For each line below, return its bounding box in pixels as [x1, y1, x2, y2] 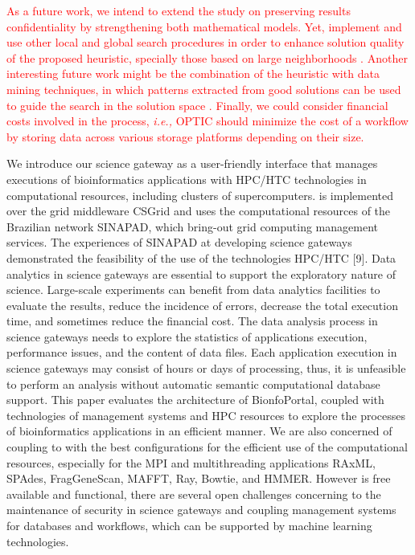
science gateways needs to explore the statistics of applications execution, [6, 328, 368, 345]
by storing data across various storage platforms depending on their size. [6, 128, 364, 145]
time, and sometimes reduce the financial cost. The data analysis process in [6, 312, 378, 329]
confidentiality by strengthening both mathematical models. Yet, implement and [6, 18, 402, 35]
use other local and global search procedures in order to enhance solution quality [6, 34, 405, 51]
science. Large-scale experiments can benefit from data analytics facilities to [6, 281, 380, 298]
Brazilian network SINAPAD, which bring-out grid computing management [6, 218, 378, 235]
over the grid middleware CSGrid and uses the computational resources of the [6, 202, 391, 219]
